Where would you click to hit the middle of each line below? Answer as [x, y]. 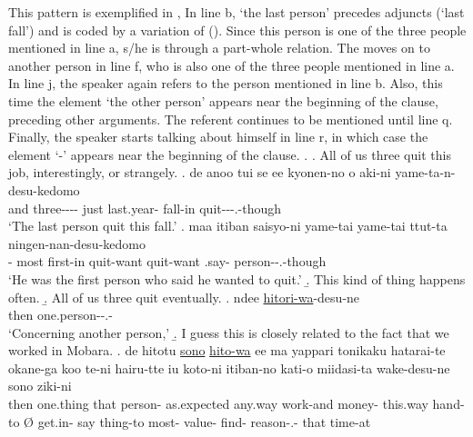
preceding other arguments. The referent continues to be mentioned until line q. [231, 119]
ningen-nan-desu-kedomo [77, 243]
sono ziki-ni [40, 386]
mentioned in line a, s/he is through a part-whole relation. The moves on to [219, 48]
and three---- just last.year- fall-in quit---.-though [145, 208]
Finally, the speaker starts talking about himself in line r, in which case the [218, 137]
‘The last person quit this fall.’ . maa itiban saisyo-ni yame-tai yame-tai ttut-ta [228, 226]
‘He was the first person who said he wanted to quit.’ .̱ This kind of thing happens [237, 278]
